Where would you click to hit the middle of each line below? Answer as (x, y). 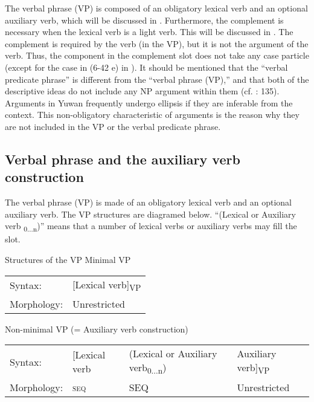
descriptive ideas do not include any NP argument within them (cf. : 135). (142, 91)
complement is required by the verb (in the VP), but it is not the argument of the (157, 43)
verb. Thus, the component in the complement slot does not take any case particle (157, 55)
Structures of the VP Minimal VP (68, 260)
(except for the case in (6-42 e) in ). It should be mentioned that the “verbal (146, 67)
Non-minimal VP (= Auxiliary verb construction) (97, 329)
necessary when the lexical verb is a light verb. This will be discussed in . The (149, 32)
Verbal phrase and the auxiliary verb (123, 159)
